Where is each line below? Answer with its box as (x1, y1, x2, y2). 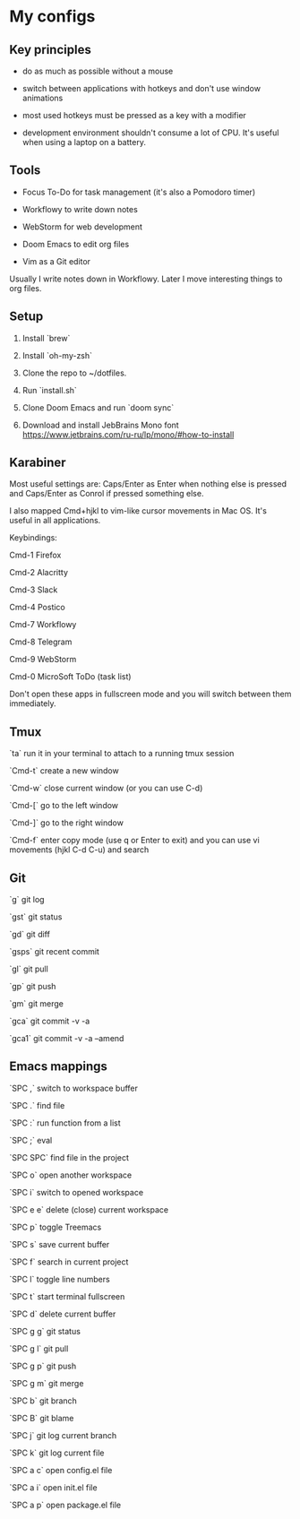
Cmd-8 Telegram (9, 636, 73, 647)
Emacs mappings (9, 1059, 107, 1075)
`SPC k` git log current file (9, 1447, 105, 1458)
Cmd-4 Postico (9, 602, 65, 613)
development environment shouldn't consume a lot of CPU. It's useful (21, 127, 279, 138)
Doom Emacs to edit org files (21, 238, 130, 249)
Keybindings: (9, 532, 58, 543)
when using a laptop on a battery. (21, 137, 146, 147)
